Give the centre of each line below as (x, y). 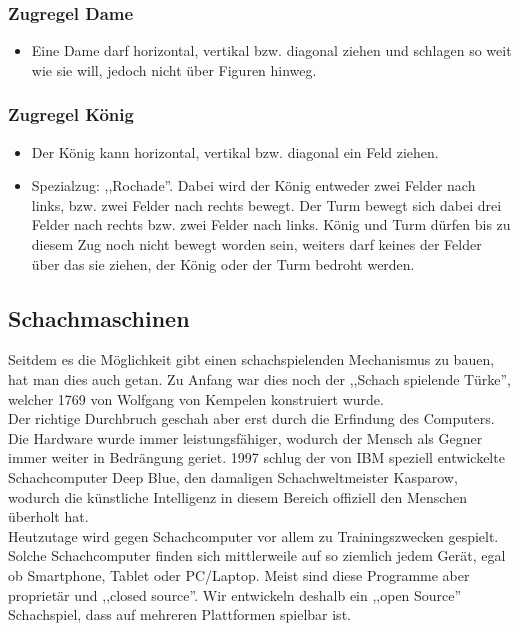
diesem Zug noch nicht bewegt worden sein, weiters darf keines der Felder (256, 244)
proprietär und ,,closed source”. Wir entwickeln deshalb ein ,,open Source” (235, 594)
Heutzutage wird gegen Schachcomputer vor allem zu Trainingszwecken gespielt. (253, 535)
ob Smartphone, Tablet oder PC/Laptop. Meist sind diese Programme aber (239, 574)
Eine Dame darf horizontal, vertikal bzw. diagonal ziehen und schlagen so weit (271, 50)
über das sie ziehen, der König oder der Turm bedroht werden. (223, 263)
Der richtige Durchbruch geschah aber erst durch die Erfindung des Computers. (251, 418)
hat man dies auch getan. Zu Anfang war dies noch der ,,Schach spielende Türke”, (259, 378)
